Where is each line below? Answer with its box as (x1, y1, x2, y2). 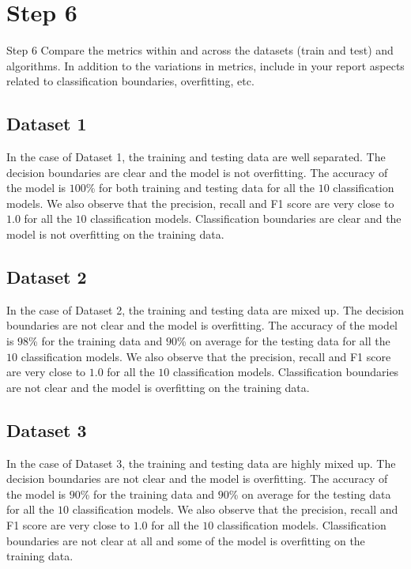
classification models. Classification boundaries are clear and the (90, 210, 402, 227)
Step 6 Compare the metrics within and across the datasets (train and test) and (6, 42, 394, 58)
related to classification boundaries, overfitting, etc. (6, 73, 255, 89)
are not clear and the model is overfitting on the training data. (6, 379, 310, 395)
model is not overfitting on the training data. (6, 226, 224, 243)
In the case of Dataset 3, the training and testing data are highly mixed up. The (6, 454, 396, 471)
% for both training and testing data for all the (85, 179, 315, 196)
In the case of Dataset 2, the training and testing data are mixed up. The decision (6, 301, 405, 318)
